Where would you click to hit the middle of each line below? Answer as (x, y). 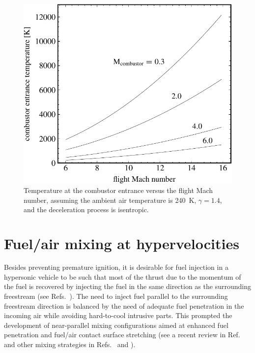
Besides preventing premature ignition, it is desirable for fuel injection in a (116, 267)
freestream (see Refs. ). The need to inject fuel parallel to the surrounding (116, 296)
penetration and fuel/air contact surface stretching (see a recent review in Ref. (122, 335)
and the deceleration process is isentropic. (86, 209)
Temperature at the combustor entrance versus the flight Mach (118, 190)
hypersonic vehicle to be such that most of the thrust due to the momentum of (123, 276)
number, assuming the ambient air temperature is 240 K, (110, 200)
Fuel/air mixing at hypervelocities (122, 243)
